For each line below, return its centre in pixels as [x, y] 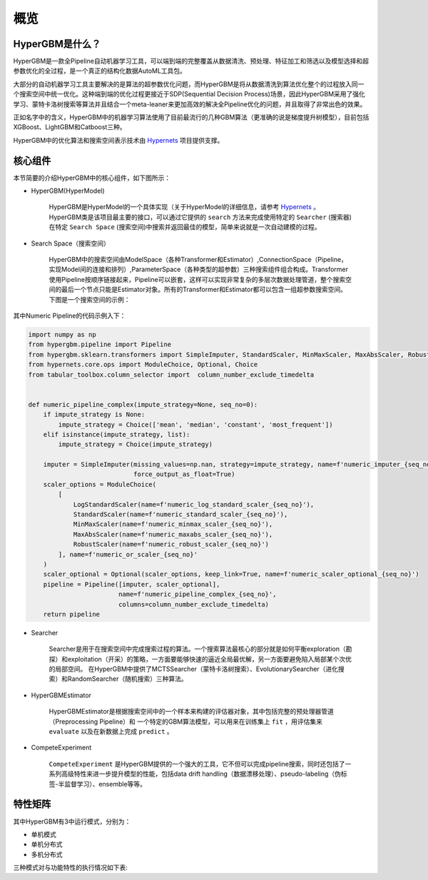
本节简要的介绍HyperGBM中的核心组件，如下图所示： [92, 178]
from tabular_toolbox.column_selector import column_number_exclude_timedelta [171, 374]
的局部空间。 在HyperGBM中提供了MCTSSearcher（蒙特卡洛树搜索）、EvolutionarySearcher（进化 [194, 669]
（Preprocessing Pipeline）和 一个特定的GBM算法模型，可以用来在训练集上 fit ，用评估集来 [185, 722]
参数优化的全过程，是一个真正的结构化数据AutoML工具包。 [100, 71]
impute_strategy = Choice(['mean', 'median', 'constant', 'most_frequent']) [195, 424]
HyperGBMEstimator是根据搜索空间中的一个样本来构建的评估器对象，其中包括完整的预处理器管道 [192, 712]
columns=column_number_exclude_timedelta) [194, 604]
